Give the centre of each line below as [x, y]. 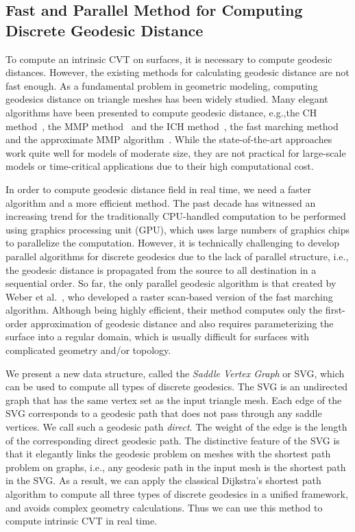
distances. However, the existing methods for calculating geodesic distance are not [177, 72]
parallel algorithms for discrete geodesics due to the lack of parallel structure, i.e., [177, 256]
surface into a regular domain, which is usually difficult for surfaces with [158, 337]
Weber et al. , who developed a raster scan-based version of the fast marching [169, 296]
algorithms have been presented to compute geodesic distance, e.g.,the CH [161, 112]
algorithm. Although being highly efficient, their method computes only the [164, 310]
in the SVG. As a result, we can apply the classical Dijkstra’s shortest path [163, 480]
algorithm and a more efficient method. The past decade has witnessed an [161, 202]
